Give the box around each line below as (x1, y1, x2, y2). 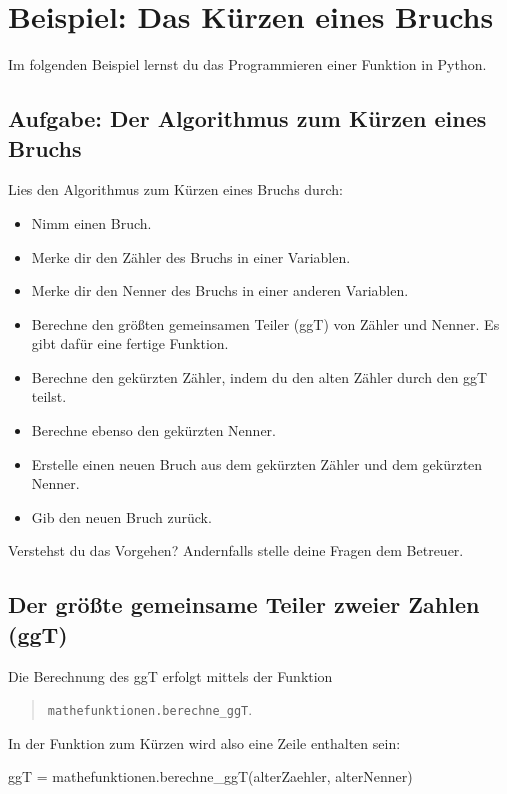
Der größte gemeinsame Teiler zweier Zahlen (8, 589, 480, 620)
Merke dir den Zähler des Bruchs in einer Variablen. (31, 246, 351, 267)
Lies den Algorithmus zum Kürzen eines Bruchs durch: (8, 179, 343, 200)
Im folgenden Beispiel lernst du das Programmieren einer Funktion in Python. (8, 54, 487, 75)
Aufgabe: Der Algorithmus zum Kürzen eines (8, 103, 487, 134)
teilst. (31, 386, 67, 407)
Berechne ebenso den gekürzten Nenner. (31, 420, 276, 441)
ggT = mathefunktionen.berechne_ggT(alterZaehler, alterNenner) (8, 766, 413, 787)
